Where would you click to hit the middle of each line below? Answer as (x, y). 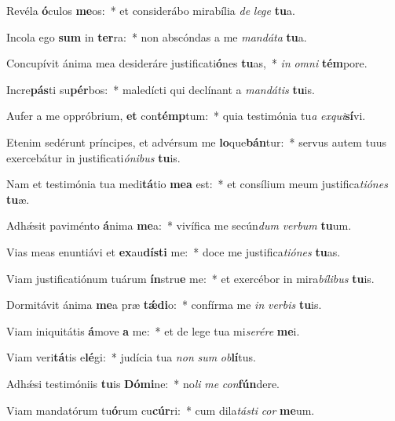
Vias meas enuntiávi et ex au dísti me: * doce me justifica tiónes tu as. (174, 251)
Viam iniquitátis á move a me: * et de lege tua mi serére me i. (153, 330)
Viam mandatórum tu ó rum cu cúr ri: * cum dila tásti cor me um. (161, 410)
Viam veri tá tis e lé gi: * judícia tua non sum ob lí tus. (131, 357)
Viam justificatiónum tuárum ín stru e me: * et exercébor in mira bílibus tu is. (190, 278)
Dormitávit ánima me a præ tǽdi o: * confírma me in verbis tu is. (164, 305)
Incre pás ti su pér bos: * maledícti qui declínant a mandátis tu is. (161, 89)
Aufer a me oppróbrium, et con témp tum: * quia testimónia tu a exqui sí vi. (186, 116)
